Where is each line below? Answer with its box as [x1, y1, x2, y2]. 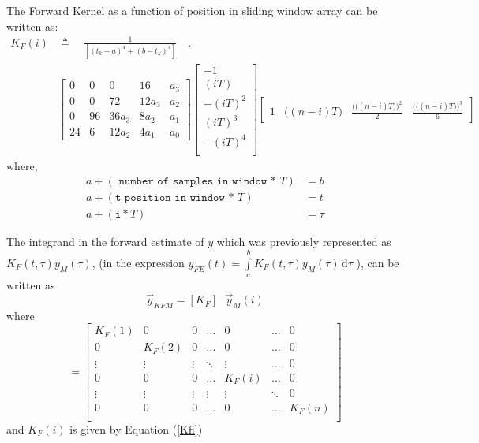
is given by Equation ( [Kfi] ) [69, 420, 203, 437]
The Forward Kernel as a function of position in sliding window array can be [6, 2, 378, 18]
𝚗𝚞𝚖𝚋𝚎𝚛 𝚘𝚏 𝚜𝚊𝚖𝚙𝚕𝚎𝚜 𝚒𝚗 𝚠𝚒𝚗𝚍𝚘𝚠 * [118, 176, 276, 188]
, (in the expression [92, 254, 185, 270]
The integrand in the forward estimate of [6, 233, 204, 250]
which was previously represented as [216, 233, 391, 250]
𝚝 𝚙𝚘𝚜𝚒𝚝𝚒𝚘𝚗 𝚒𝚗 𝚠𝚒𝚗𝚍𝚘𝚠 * [114, 192, 234, 204]
